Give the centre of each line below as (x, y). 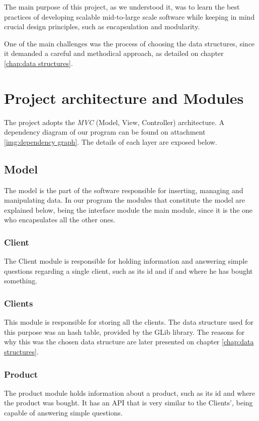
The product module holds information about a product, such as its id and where (130, 393)
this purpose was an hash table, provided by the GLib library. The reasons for (124, 332)
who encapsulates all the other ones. (60, 220)
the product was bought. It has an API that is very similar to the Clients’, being (128, 403)
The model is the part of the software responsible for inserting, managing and (124, 190)
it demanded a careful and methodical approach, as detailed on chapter (114, 53)
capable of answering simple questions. (63, 413)
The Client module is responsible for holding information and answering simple (126, 261)
